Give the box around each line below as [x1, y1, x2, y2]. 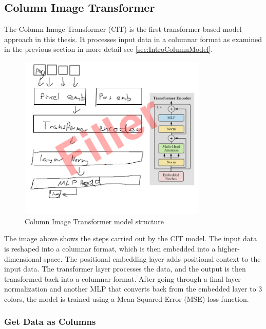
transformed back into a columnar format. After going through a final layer [4, 273, 241, 284]
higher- [218, 243, 240, 254]
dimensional [4, 253, 42, 264]
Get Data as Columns [4, 315, 96, 328]
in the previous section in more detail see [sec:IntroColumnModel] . [4, 44, 213, 54]
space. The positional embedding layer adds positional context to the [44, 253, 261, 264]
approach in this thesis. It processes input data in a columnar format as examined [4, 33, 262, 44]
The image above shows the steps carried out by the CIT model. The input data [4, 233, 257, 244]
